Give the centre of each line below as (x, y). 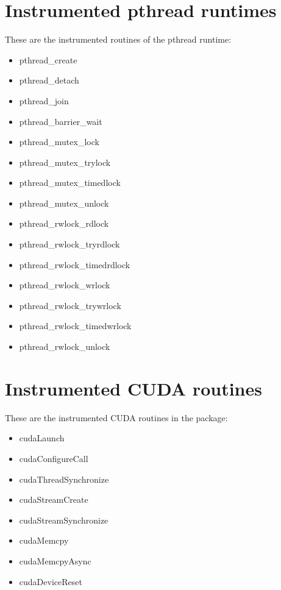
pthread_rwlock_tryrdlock (69, 244)
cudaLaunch (42, 438)
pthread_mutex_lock (59, 142)
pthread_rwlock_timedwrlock (75, 326)
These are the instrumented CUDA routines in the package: (116, 417)
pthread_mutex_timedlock (70, 183)
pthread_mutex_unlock (64, 203)
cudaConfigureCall (54, 458)
